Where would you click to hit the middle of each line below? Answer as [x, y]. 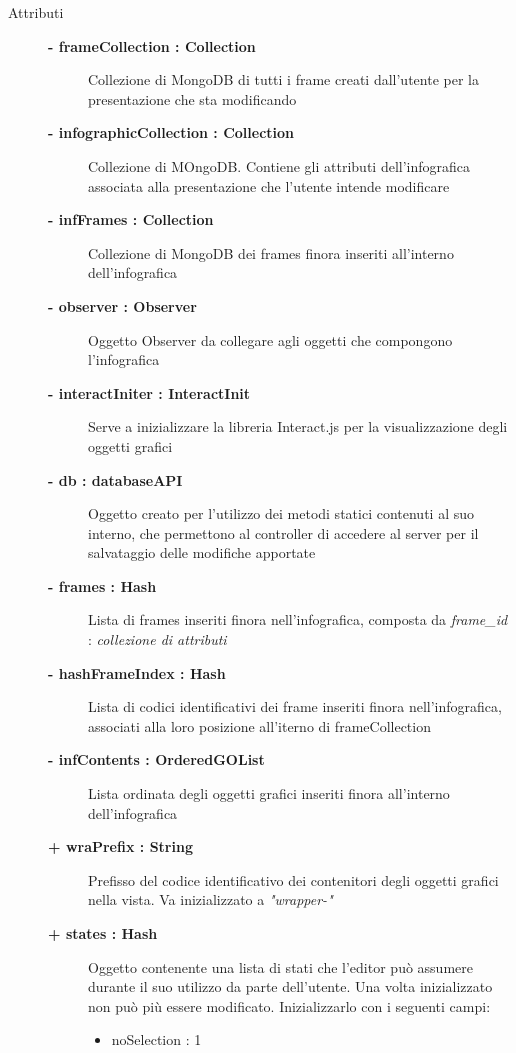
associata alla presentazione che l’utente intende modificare [269, 185]
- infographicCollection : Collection [171, 132]
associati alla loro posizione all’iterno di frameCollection [259, 725]
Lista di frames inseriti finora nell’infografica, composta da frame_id [298, 619]
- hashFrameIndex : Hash [137, 672]
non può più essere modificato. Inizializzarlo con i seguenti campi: [289, 1005]
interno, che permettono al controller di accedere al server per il [283, 532]
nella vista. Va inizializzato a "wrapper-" [210, 899]
